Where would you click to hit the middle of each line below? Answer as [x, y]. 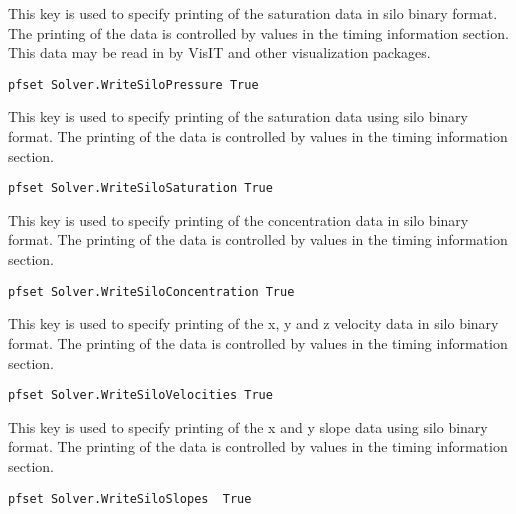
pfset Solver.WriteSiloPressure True [133, 84]
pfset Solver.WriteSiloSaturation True [140, 188]
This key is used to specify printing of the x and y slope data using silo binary [248, 426]
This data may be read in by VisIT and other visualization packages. [219, 52]
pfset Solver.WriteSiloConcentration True [151, 291]
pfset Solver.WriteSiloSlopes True [130, 498]
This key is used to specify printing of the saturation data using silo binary [238, 116]
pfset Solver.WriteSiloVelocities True [140, 395]
